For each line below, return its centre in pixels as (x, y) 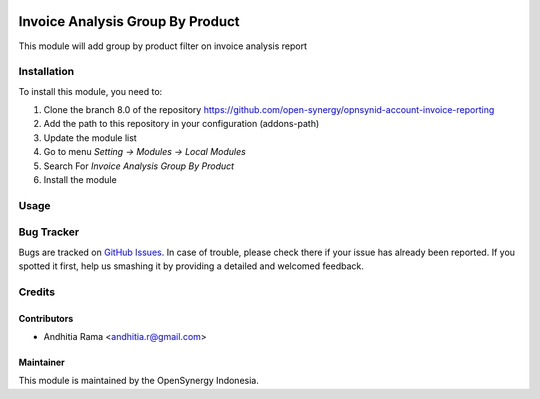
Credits (36, 292)
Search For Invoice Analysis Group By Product (139, 166)
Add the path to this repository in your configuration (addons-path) (181, 124)
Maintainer (41, 362)
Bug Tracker (49, 232)
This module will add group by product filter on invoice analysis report (163, 46)
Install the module (80, 179)
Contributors (46, 318)
